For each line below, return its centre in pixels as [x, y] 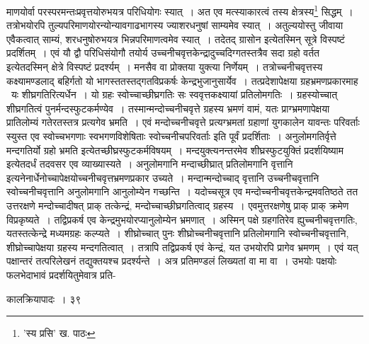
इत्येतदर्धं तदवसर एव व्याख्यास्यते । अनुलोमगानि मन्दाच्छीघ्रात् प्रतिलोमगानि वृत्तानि [150, 164]
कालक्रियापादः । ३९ [44, 298]
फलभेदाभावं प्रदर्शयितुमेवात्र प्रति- [61, 274]
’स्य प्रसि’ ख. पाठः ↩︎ [59, 333]
